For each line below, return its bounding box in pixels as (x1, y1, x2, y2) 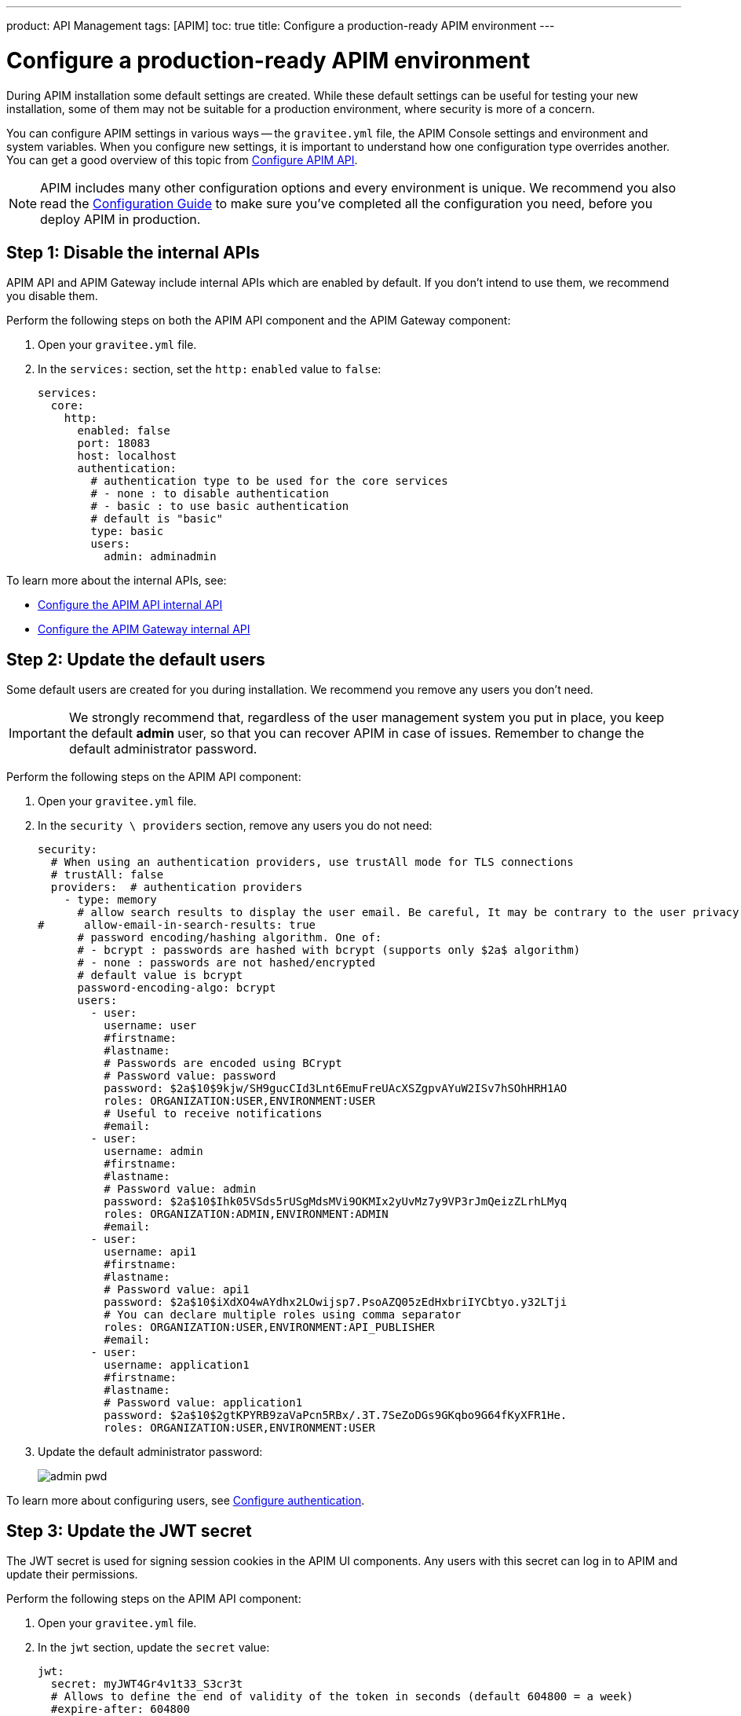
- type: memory (64, 893, 157, 907)
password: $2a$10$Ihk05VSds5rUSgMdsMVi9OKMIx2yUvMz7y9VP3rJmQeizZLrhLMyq (104, 1195, 568, 1208)
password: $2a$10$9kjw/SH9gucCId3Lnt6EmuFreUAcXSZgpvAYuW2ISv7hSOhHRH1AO (104, 1082, 568, 1095)
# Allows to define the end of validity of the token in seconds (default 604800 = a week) (50, 1690, 633, 1703)
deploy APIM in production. (40, 211, 201, 227)
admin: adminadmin (104, 550, 217, 563)
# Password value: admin (104, 1182, 257, 1196)
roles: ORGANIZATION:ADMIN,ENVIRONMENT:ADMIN (104, 1208, 389, 1221)
